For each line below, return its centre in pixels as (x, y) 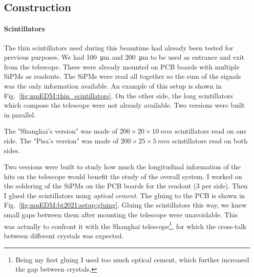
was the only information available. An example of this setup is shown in (113, 85)
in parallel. (20, 114)
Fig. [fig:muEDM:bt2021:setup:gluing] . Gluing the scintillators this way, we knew (125, 205)
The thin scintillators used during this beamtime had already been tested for (119, 47)
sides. (12, 150)
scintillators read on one (211, 131)
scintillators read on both (210, 140)
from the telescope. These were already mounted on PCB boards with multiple (122, 66)
